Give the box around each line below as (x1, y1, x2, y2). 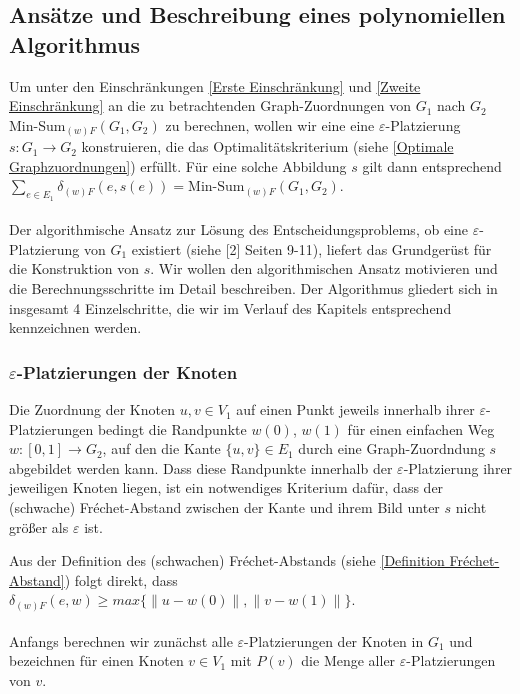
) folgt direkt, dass (64, 569, 178, 590)
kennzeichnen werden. (9, 317, 142, 338)
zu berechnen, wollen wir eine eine (165, 114, 375, 135)
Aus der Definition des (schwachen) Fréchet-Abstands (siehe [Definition (9, 550, 445, 571)
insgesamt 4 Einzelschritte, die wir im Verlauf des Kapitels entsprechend (9, 297, 452, 318)
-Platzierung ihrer (403, 457, 513, 478)
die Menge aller (301, 650, 396, 671)
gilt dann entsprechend (362, 155, 502, 176)
